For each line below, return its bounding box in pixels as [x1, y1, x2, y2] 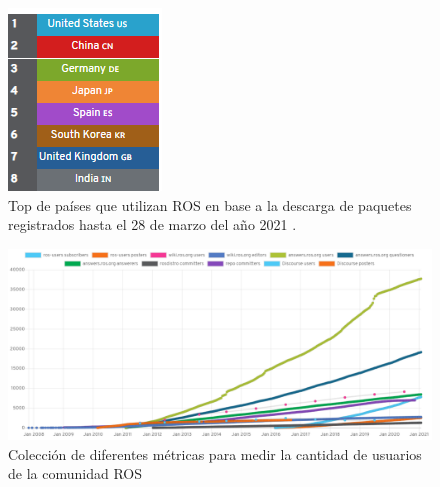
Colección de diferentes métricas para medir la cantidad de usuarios [8, 443, 422, 464]
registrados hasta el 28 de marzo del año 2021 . [8, 214, 297, 235]
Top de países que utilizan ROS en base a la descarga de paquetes [8, 194, 412, 215]
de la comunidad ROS [8, 463, 142, 484]
